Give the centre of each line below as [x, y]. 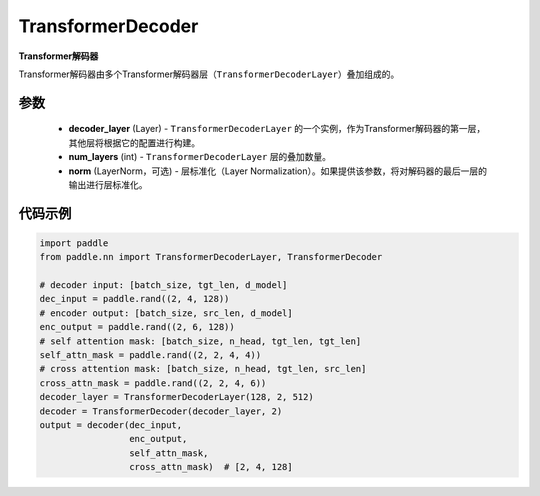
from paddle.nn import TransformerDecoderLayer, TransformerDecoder [211, 257]
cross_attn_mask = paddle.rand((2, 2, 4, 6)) [153, 383]
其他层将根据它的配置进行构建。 [134, 142]
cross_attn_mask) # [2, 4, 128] [211, 467]
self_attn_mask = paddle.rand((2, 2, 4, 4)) [150, 355]
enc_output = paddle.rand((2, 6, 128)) [137, 327]
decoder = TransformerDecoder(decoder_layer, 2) [161, 411]
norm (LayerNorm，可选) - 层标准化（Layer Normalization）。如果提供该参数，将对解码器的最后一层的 [277, 171]
